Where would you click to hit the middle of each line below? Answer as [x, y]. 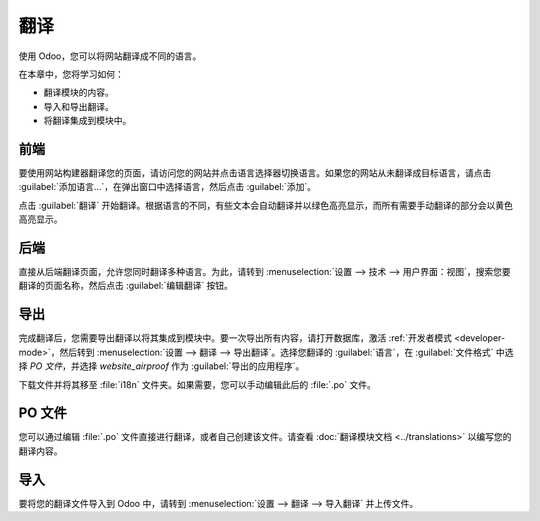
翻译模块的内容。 [78, 92]
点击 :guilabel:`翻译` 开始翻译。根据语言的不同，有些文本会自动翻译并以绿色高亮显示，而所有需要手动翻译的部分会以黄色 [266, 205]
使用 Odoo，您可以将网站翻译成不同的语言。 [110, 56]
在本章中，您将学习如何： [71, 74]
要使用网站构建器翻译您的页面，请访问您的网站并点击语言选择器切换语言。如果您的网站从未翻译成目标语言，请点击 [255, 173]
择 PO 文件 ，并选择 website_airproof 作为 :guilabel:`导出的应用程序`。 [161, 366]
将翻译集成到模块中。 [87, 121]
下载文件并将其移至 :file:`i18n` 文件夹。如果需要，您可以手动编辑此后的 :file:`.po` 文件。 [197, 384]
